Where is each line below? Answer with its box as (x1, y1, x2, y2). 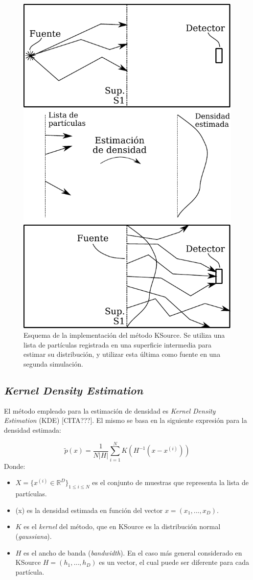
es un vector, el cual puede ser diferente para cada (99, 557, 249, 567)
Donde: (4, 461, 25, 471)
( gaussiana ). (15, 531, 52, 541)
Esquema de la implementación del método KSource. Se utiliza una (23, 330, 225, 340)
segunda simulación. (23, 359, 83, 369)
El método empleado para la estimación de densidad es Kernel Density (4, 405, 216, 416)
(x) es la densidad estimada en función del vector (15, 505, 163, 515)
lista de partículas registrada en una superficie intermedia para (23, 339, 212, 349)
